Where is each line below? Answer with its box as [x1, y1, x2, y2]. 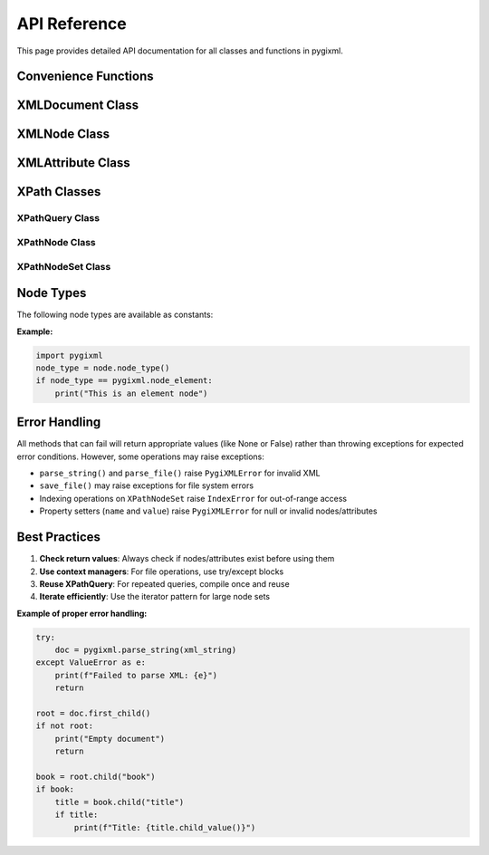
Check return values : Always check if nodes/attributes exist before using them [39, 553, 335, 564]
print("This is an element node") [54, 388, 208, 399]
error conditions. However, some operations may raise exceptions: [16, 451, 264, 462]
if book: [35, 784, 75, 794]
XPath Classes [16, 184, 101, 199]
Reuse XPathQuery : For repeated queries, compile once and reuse [39, 578, 290, 589]
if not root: [35, 721, 94, 731]
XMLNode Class [16, 127, 110, 142]
